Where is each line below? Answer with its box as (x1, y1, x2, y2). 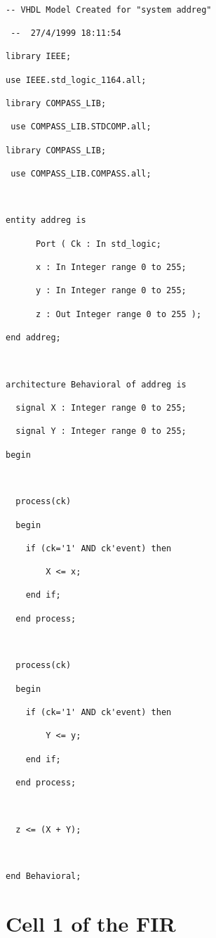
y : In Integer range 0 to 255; (35, 285, 187, 296)
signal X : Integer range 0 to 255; (15, 402, 187, 413)
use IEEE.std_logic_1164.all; (6, 75, 147, 85)
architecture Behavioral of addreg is (6, 379, 187, 390)
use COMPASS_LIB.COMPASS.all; (11, 168, 151, 179)
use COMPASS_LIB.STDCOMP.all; (11, 122, 151, 132)
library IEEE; (6, 51, 72, 62)
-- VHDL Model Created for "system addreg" (6, 4, 212, 15)
